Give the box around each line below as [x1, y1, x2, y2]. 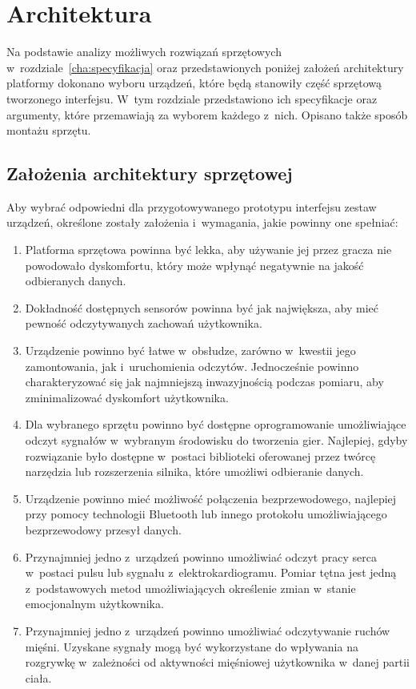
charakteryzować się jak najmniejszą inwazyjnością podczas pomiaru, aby [25, 373, 384, 390]
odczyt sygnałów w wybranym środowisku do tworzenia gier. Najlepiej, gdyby [25, 432, 408, 449]
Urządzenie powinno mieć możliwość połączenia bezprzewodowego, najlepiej [25, 490, 397, 506]
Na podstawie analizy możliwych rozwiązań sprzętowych [6, 43, 282, 60]
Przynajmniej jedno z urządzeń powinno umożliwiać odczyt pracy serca [25, 548, 377, 565]
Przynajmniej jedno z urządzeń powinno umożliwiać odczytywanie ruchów [25, 622, 390, 639]
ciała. [25, 669, 52, 686]
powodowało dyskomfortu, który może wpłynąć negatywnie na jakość [25, 256, 364, 273]
